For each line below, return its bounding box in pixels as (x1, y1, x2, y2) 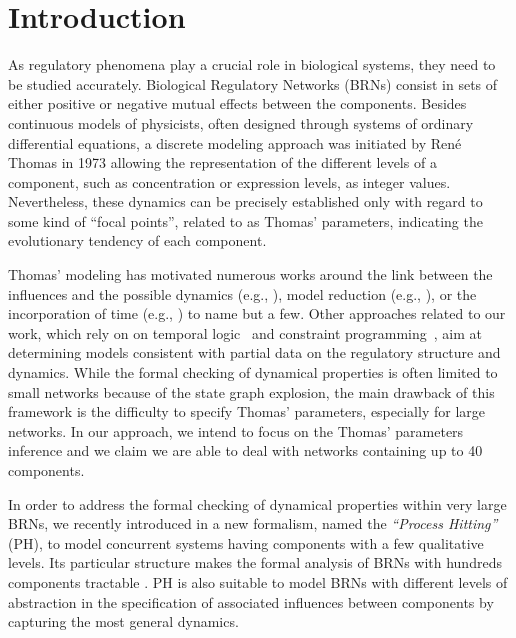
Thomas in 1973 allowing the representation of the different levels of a (8, 152, 437, 173)
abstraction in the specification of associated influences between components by (8, 591, 494, 612)
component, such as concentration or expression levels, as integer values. (8, 171, 451, 192)
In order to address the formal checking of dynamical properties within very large (8, 493, 507, 514)
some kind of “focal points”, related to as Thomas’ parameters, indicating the (8, 210, 483, 231)
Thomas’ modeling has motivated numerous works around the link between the (8, 264, 493, 285)
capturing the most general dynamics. (8, 611, 239, 632)
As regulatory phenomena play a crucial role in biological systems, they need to (8, 54, 496, 75)
